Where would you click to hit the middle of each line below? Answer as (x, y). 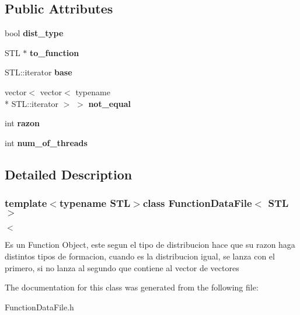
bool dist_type (34, 33)
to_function (54, 52)
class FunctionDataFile (197, 203)
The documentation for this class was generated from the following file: (132, 287)
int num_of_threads (46, 142)
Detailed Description (69, 174)
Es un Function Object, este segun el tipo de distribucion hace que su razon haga (150, 245)
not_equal (109, 103)
